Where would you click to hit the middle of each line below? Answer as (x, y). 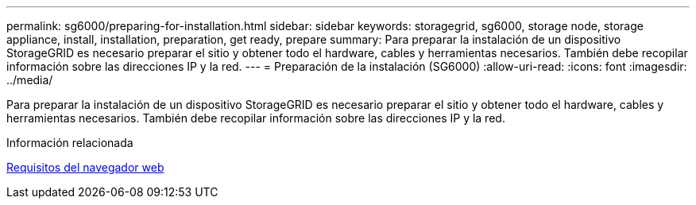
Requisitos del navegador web (85, 167)
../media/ (30, 80)
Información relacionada (70, 143)
